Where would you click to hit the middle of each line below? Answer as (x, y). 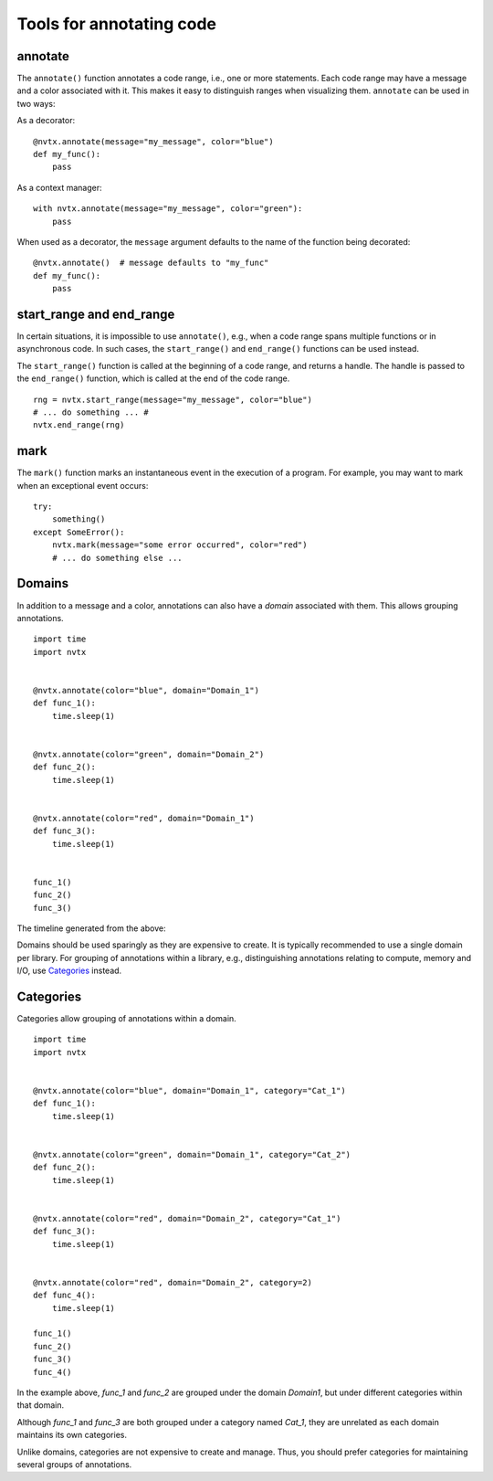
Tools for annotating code (117, 24)
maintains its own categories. (72, 1435)
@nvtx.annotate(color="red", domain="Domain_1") (144, 818)
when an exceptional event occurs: (83, 485)
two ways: (36, 103)
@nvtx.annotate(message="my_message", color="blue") (153, 141)
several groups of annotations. (74, 1464)
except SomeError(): (79, 532)
